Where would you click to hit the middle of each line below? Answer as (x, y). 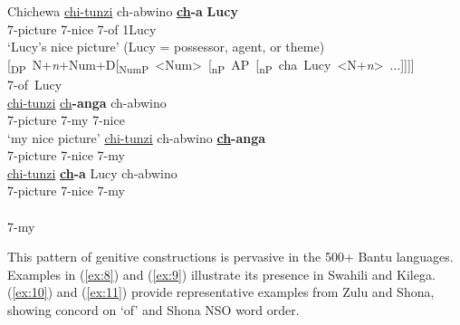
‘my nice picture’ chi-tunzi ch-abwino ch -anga (137, 137)
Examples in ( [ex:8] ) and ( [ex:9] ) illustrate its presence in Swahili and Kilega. (221, 274)
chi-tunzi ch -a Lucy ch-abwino (92, 172)
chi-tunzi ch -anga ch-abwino (87, 102)
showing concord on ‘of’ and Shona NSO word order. (153, 310)
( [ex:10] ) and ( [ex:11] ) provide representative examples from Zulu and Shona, (221, 292)
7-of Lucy (35, 84)
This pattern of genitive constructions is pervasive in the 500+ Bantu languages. (230, 257)
